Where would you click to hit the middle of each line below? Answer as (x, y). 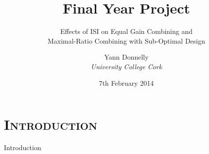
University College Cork (126, 66)
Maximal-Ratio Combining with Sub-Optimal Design (126, 40)
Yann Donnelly (126, 57)
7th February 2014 (126, 83)
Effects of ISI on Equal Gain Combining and (126, 31)
